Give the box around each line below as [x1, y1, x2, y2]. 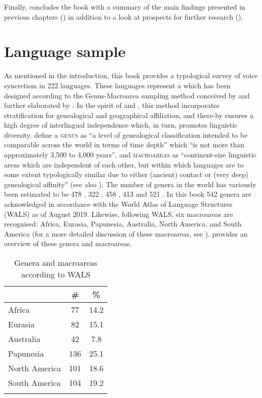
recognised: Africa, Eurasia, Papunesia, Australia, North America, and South [4, 218, 242, 229]
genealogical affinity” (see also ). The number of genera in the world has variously [4, 179, 256, 189]
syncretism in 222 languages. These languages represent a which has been [4, 80, 231, 90]
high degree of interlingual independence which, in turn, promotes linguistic [4, 120, 238, 130]
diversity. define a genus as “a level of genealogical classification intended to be [4, 129, 248, 140]
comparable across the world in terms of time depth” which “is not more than [4, 139, 244, 150]
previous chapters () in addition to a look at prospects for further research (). [4, 11, 243, 22]
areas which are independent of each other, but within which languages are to [4, 159, 244, 169]
